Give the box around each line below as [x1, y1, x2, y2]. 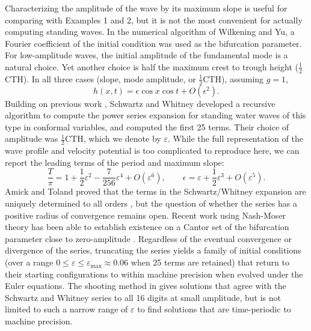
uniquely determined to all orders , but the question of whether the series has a [5, 197, 297, 210]
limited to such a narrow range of [5, 303, 128, 315]
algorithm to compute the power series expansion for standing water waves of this [5, 109, 306, 121]
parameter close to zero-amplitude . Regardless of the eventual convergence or [5, 232, 292, 244]
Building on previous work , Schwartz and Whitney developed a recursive [5, 97, 276, 109]
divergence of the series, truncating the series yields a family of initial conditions [5, 244, 301, 257]
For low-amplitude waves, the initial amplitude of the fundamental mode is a [5, 49, 288, 61]
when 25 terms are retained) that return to [131, 256, 289, 269]
